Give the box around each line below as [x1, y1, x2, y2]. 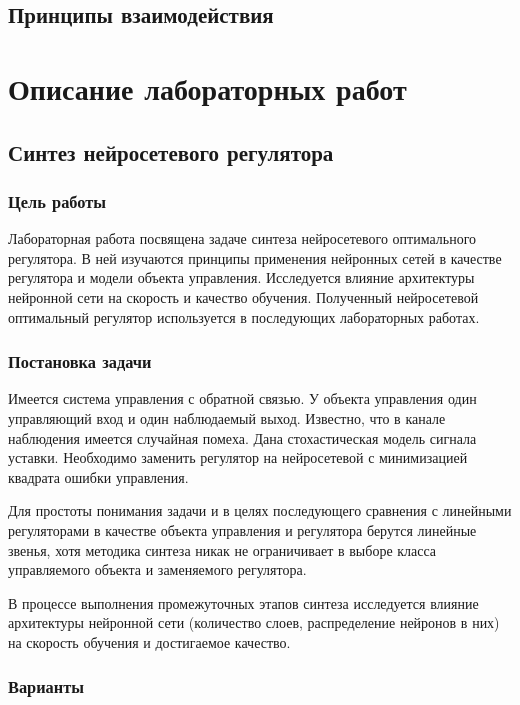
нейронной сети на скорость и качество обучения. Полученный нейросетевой [8, 286, 479, 307]
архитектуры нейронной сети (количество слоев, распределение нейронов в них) [8, 612, 500, 633]
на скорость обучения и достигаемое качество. [8, 631, 291, 652]
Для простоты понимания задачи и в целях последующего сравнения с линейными [8, 500, 512, 521]
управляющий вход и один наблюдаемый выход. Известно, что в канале [8, 407, 446, 428]
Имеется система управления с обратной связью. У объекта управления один [8, 388, 477, 409]
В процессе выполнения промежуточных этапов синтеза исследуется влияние [8, 592, 479, 613]
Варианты [8, 674, 85, 699]
